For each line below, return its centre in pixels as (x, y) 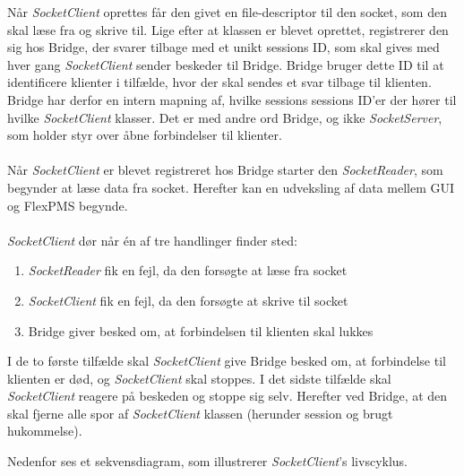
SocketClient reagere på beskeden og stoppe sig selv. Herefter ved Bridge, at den (228, 396)
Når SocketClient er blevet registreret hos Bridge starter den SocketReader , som (225, 170)
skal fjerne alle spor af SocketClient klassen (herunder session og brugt (200, 413)
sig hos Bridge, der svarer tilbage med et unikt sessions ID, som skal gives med (223, 47)
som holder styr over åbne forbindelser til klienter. (145, 135)
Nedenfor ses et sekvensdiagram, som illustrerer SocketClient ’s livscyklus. (208, 461)
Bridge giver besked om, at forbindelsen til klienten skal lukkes (201, 330)
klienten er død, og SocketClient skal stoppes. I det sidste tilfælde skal (199, 378)
